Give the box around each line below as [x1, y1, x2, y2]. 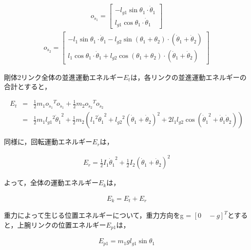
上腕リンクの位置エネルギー [17, 219, 106, 230]
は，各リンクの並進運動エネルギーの [130, 72, 247, 82]
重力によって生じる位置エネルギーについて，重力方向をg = [4, 210, 192, 220]
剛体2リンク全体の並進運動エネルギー [4, 72, 123, 82]
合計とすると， [4, 81, 52, 92]
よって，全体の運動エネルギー [4, 177, 98, 188]
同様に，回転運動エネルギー [4, 136, 93, 147]
